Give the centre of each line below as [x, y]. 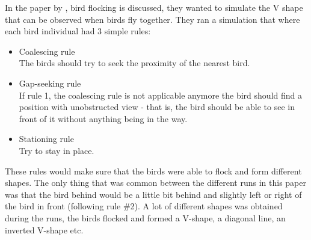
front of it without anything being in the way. [103, 118]
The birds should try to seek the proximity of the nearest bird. [134, 63]
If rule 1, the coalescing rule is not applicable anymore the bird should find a [160, 95]
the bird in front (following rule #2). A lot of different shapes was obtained [144, 206]
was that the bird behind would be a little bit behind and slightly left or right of [153, 194]
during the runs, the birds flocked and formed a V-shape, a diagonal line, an [145, 217]
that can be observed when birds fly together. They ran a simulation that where [152, 19]
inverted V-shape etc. [44, 229]
